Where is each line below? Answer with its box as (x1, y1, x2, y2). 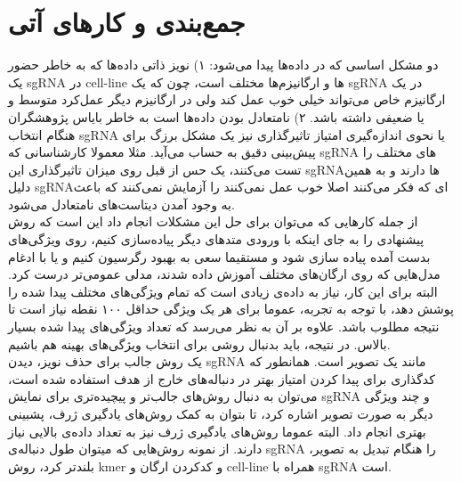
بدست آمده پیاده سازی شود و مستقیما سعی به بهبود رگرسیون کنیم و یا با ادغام (8, 247, 431, 266)
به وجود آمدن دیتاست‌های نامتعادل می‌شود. (8, 194, 235, 213)
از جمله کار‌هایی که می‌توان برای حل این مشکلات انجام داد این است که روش (8, 212, 418, 231)
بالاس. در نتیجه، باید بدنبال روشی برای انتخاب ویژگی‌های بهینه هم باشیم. (8, 334, 391, 353)
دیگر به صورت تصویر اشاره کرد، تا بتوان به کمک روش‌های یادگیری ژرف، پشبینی (8, 404, 433, 422)
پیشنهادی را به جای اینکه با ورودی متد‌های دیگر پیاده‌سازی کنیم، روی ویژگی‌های (8, 230, 425, 249)
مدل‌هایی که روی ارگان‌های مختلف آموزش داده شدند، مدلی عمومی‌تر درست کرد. (8, 265, 441, 283)
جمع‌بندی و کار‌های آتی (8, 4, 246, 40)
